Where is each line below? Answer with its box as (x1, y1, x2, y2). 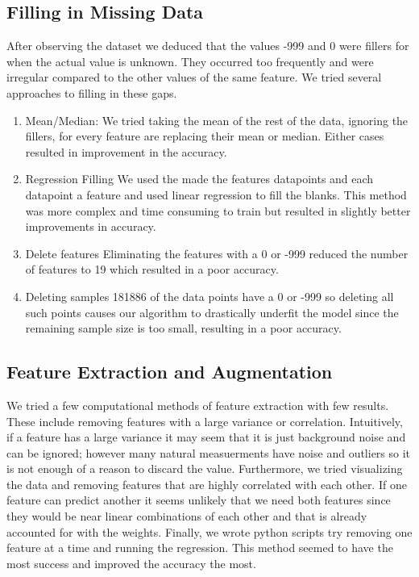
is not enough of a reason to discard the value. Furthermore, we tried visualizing (6, 460, 403, 477)
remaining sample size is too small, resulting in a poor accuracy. (25, 320, 342, 337)
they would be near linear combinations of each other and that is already (6, 508, 367, 525)
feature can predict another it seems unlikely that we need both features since (6, 491, 391, 508)
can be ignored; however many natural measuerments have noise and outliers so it (6, 444, 411, 461)
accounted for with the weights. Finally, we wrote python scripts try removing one (6, 523, 413, 540)
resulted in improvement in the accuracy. (25, 143, 227, 160)
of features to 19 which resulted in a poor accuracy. (25, 261, 279, 278)
